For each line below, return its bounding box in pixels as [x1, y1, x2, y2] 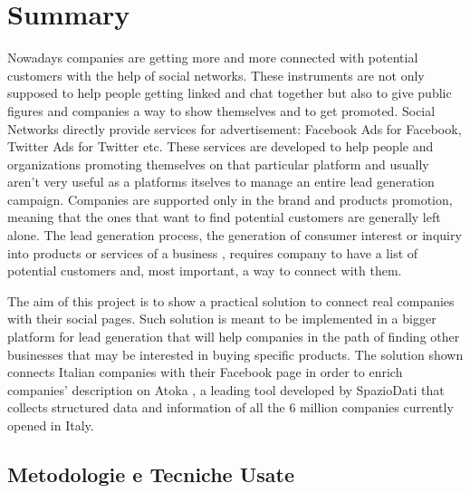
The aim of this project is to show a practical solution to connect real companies [7, 291, 455, 310]
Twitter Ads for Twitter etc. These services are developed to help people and [7, 137, 434, 156]
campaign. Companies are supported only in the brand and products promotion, [7, 189, 453, 208]
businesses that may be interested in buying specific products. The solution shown [7, 344, 464, 363]
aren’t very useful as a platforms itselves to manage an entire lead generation [7, 172, 435, 191]
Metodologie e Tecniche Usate [7, 459, 294, 488]
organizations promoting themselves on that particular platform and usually [7, 154, 429, 173]
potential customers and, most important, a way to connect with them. [7, 261, 402, 280]
